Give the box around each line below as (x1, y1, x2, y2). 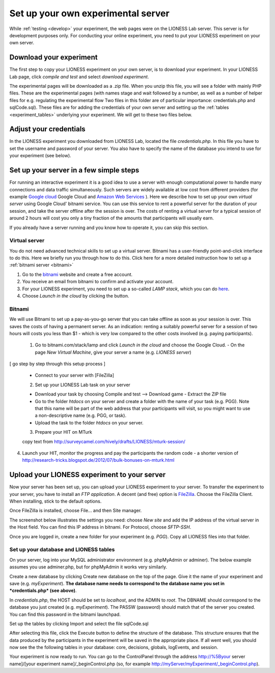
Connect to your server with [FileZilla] (35, 372, 115, 379)
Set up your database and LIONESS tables (9, 546, 115, 553)
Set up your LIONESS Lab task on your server (35, 382, 131, 388)
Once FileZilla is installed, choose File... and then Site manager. (9, 508, 142, 514)
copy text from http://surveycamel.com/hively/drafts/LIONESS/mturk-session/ (22, 438, 186, 444)
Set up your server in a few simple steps (9, 166, 140, 175)
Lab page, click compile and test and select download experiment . (9, 73, 149, 80)
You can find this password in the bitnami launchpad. (9, 611, 121, 617)
